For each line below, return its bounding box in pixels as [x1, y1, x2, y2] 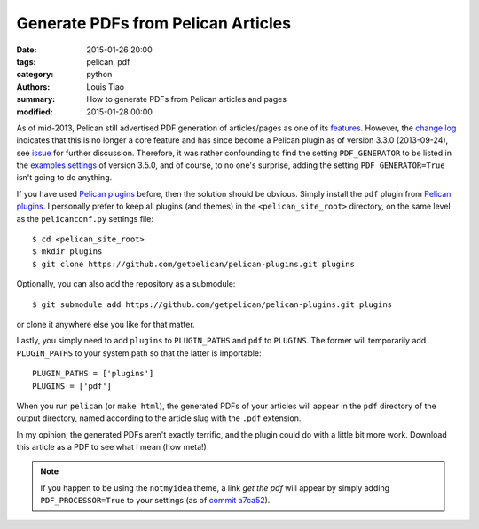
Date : [16, 44, 37, 55]
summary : [16, 94, 56, 105]
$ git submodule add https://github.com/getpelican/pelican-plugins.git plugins [32, 299, 393, 310]
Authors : [16, 81, 51, 92]
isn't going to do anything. [16, 172, 113, 183]
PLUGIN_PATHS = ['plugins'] [32, 368, 154, 379]
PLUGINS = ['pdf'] [32, 381, 113, 391]
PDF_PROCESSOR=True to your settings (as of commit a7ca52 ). [40, 495, 271, 506]
